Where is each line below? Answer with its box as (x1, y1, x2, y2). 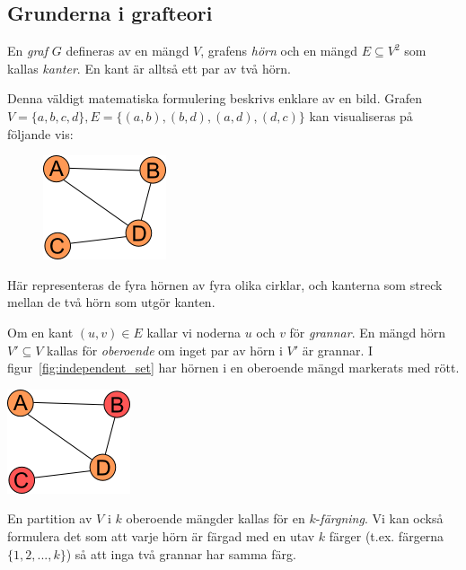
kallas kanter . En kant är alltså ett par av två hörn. (7, 58, 291, 77)
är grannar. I (302, 340, 374, 359)
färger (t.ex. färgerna (329, 526, 444, 545)
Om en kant (7, 322, 74, 341)
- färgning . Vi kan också (315, 509, 444, 528)
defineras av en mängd (66, 41, 189, 60)
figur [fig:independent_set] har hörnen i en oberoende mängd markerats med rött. (7, 358, 460, 377)
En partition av (7, 509, 92, 528)
